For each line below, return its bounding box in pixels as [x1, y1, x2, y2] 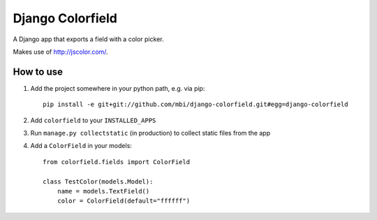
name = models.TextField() [57, 187, 150, 195]
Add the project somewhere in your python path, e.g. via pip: [30, 84, 205, 92]
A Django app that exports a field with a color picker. [13, 35, 164, 43]
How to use [13, 66, 63, 78]
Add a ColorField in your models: [30, 142, 133, 150]
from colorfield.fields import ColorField [43, 158, 191, 166]
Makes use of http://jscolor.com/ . [13, 47, 108, 56]
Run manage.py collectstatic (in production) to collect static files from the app [30, 129, 271, 138]
